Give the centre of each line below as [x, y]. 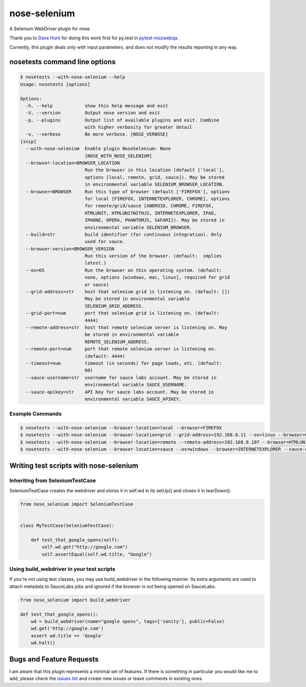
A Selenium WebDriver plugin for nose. [50, 29]
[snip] [28, 141]
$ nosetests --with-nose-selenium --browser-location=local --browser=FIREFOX [121, 428]
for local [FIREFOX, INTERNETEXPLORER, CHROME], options [157, 199]
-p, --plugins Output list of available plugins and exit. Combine [122, 120]
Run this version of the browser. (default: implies [153, 256]
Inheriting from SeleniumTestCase [53, 480]
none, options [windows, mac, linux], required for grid [157, 278]
